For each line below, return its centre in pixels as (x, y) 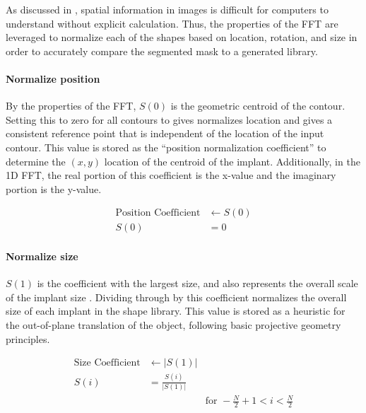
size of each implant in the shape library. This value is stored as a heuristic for (176, 311)
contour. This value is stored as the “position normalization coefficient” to (166, 147)
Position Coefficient (158, 213)
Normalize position (53, 78)
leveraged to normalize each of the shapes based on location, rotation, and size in (182, 37)
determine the (36, 161)
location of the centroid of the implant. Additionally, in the (232, 161)
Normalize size (42, 256)
